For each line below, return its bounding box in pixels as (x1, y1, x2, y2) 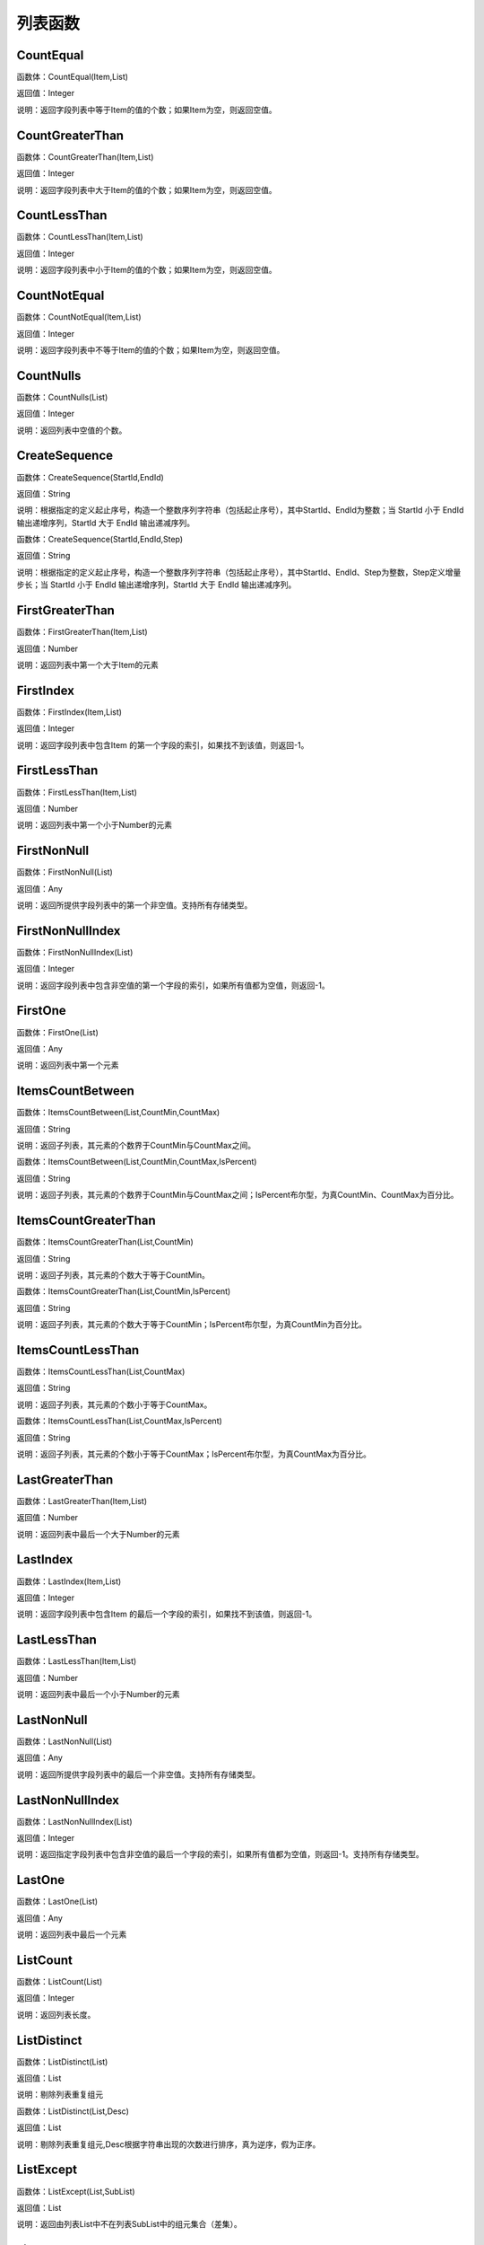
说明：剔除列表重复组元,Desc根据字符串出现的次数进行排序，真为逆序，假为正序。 (16, 2138, 321, 2150)
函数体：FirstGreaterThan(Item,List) (16, 627, 148, 638)
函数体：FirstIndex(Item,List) (16, 706, 123, 718)
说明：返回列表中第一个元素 (16, 1060, 119, 1070)
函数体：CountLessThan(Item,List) (16, 232, 143, 242)
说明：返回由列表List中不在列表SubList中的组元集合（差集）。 (16, 2219, 242, 2230)
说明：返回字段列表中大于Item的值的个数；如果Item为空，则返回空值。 (16, 184, 277, 195)
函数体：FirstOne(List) (16, 1026, 99, 1037)
